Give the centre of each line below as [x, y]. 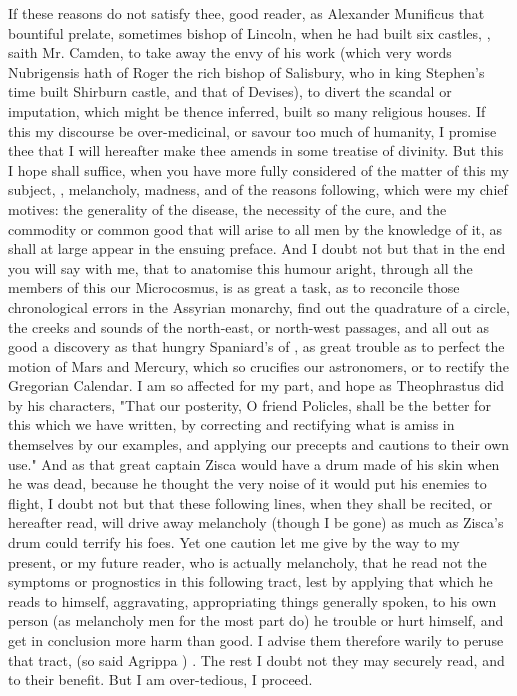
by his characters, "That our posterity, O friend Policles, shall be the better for [249, 404]
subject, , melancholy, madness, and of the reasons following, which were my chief [258, 189]
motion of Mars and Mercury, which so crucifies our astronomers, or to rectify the [258, 365]
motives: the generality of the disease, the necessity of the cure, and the [227, 208]
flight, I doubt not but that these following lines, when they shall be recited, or [250, 502]
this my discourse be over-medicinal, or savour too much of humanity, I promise [252, 130]
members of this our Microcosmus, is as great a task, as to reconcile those [234, 287]
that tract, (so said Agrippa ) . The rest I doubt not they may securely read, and [256, 659]
